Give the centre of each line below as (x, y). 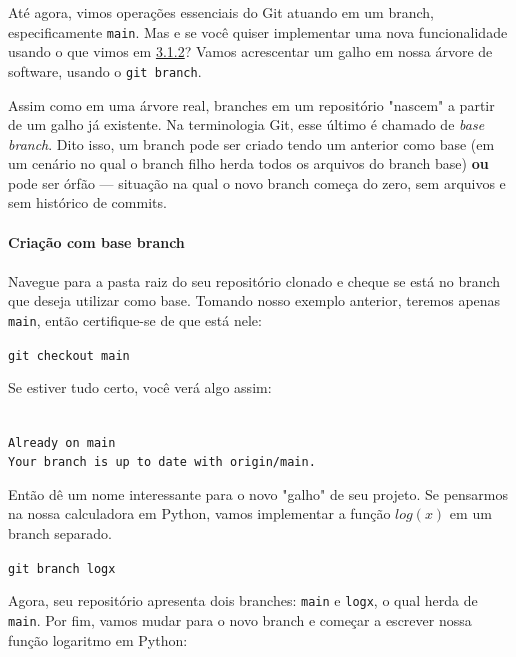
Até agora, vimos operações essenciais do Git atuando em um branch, (221, 12)
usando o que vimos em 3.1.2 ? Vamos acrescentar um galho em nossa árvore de (250, 51)
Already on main (62, 442)
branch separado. (60, 533)
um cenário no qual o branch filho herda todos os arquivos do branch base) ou (248, 163)
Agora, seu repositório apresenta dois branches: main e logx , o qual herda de (243, 600)
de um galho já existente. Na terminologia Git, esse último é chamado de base (246, 124)
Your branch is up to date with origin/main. (162, 462)
